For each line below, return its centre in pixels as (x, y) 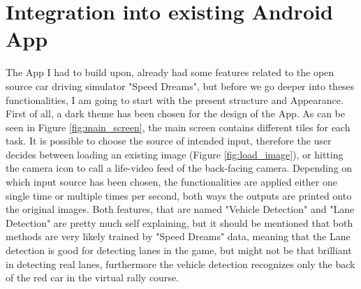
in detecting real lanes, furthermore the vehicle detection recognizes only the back (180, 264)
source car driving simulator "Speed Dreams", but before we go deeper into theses (180, 86)
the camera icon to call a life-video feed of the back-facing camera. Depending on (179, 168)
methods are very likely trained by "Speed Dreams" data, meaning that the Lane (178, 236)
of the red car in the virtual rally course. (93, 277)
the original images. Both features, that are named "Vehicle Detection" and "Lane (180, 209)
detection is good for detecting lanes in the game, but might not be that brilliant (179, 250)
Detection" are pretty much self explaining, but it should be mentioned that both (179, 222)
